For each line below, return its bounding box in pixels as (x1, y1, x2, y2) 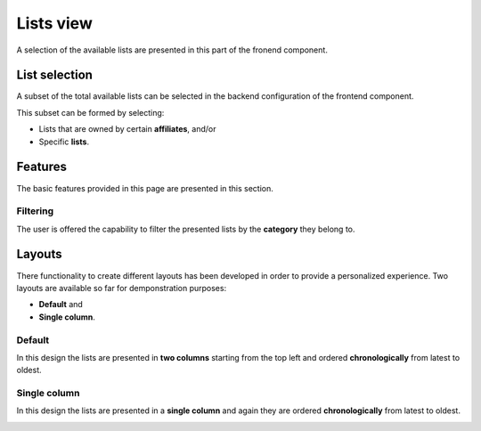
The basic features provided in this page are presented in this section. (16, 183, 273, 193)
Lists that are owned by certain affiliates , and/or (38, 124, 216, 134)
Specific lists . (38, 136, 89, 147)
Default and (38, 299, 84, 310)
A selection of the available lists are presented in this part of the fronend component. (16, 45, 329, 55)
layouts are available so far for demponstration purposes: (16, 282, 227, 293)
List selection (16, 68, 94, 83)
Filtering (16, 205, 53, 217)
